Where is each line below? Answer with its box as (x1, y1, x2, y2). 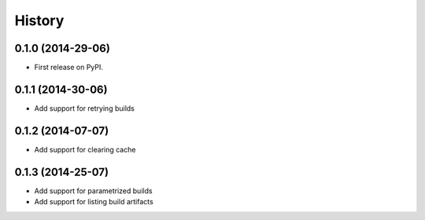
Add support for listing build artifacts (34, 197, 153, 207)
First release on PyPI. (34, 63, 104, 72)
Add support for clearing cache (34, 145, 136, 154)
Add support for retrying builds (34, 103, 135, 113)
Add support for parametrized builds (34, 185, 153, 196)
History (14, 12, 65, 29)
